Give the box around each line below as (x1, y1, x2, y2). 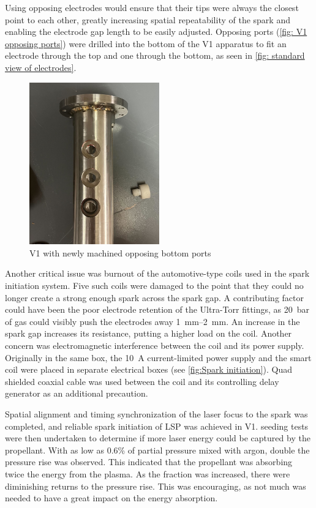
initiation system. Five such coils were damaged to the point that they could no (5, 279, 304, 292)
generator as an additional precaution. (5, 387, 148, 400)
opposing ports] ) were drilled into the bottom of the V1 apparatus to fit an (5, 37, 287, 50)
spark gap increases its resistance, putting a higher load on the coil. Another (5, 327, 292, 340)
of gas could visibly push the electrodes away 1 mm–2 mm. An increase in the (5, 315, 300, 327)
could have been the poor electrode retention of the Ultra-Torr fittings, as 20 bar (5, 303, 310, 316)
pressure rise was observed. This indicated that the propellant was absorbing (5, 455, 293, 468)
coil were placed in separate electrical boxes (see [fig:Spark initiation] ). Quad (5, 363, 293, 376)
